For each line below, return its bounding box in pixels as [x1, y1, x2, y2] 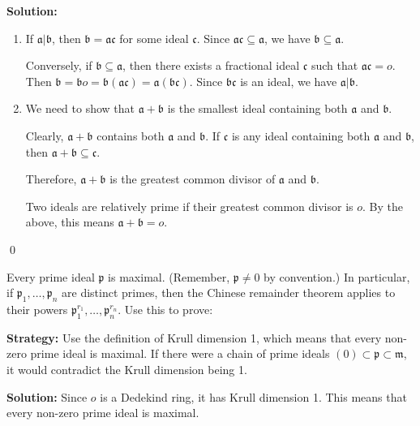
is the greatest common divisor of [109, 170, 276, 187]
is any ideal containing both [231, 127, 371, 144]
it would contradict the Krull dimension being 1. [6, 360, 247, 377]
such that [311, 57, 358, 74]
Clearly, [25, 127, 64, 144]
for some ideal [119, 29, 189, 46]
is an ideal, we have [240, 72, 337, 89]
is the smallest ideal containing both [167, 100, 348, 117]
